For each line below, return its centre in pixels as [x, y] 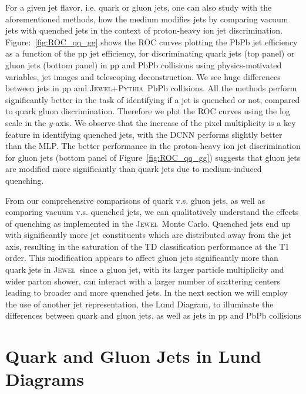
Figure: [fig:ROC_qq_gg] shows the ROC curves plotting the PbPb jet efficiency [152, 42]
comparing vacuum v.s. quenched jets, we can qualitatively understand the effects [152, 212]
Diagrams [45, 379]
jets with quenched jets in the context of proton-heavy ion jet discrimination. [144, 30]
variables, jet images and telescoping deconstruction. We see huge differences [143, 76]
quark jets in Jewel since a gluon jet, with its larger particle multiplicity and [145, 269]
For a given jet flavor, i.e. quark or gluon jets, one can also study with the [139, 7]
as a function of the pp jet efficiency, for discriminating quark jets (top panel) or [150, 53]
